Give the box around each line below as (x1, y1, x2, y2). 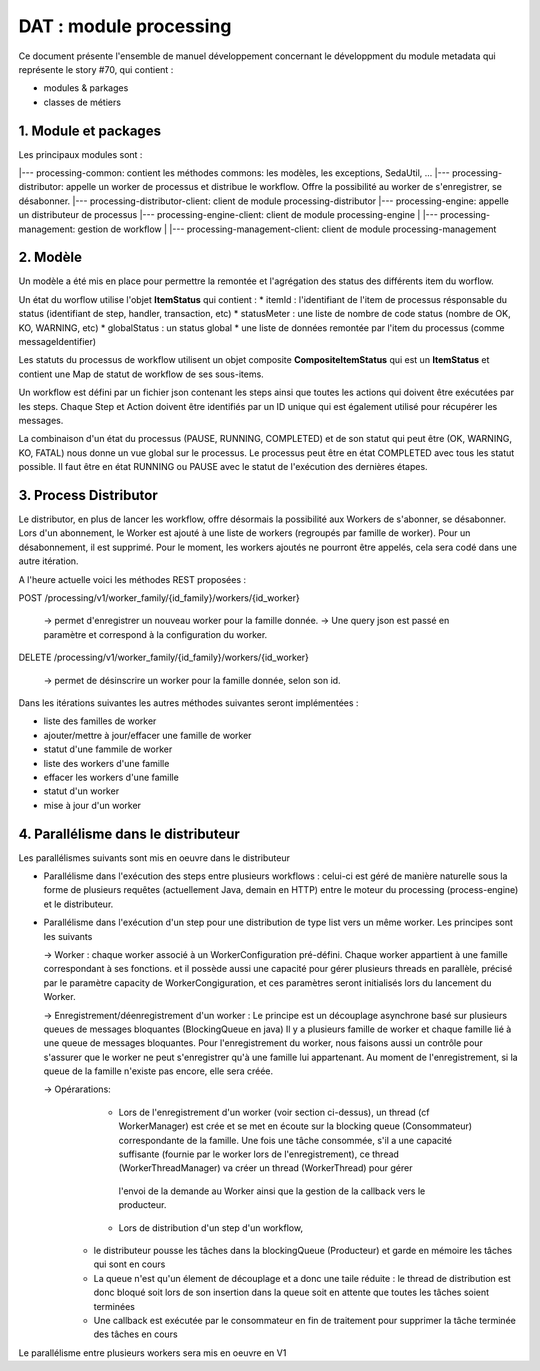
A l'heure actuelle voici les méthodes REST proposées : (18, 573, 247, 585)
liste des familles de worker (43, 715, 157, 727)
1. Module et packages (18, 122, 162, 139)
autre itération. (18, 555, 79, 567)
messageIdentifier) (18, 336, 97, 348)
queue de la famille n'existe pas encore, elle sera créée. (43, 1065, 274, 1077)
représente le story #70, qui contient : (18, 63, 174, 75)
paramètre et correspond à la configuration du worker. (43, 628, 268, 640)
